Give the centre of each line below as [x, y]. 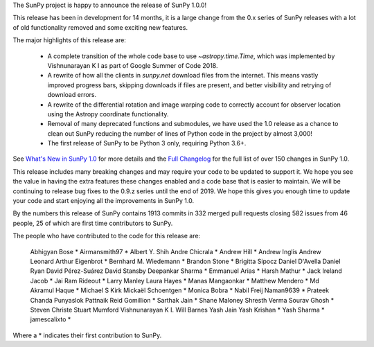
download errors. [72, 95]
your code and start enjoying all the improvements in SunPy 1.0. [103, 201]
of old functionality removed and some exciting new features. [100, 27]
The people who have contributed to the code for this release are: [107, 236]
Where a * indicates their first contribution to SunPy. [87, 335]
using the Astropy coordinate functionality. [108, 114]
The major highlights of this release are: [69, 40]
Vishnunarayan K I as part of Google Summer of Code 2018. [133, 65]
